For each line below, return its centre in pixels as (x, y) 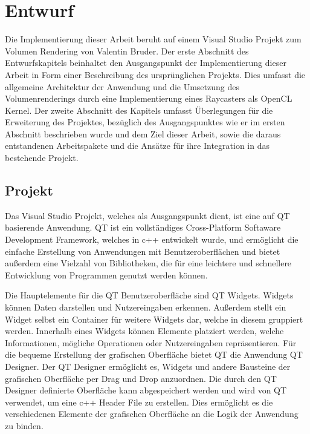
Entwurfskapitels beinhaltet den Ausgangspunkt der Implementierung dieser (146, 63)
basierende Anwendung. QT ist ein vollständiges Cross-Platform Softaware (143, 227)
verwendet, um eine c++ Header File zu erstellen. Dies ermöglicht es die (139, 402)
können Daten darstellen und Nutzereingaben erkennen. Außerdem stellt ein (146, 307)
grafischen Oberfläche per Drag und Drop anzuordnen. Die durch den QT (141, 378)
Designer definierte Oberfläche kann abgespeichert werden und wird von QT (146, 390)
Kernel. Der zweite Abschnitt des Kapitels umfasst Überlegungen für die (139, 110)
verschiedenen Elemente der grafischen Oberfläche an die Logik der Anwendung (152, 414)
